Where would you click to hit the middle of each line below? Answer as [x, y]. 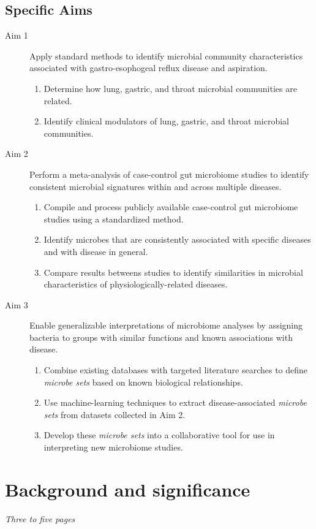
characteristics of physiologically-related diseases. [136, 284]
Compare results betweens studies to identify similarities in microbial [173, 272]
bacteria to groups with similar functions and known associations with [161, 337]
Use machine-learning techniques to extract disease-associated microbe [175, 402]
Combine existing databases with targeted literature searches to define [176, 370]
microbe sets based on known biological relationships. [143, 382]
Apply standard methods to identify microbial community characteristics [166, 55]
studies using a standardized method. [114, 219]
